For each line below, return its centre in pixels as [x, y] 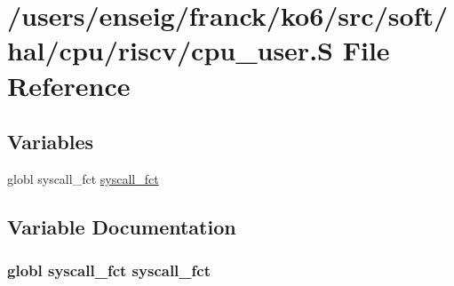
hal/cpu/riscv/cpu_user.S [170, 50]
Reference [69, 85]
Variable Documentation [122, 226]
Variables [51, 142]
